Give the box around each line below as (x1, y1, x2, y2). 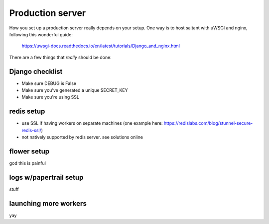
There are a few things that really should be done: (9, 54, 112, 60)
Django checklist (9, 67, 63, 75)
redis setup (9, 107, 45, 116)
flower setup (9, 147, 50, 155)
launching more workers (9, 199, 87, 208)
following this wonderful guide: (9, 31, 73, 37)
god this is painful (9, 160, 46, 166)
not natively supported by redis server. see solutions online (21, 134, 143, 140)
